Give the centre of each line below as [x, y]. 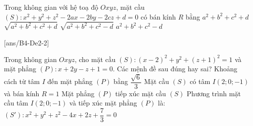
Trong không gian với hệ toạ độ [51, 7]
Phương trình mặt [214, 93]
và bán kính [22, 93]
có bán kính [158, 16]
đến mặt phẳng [70, 81]
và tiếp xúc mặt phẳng [103, 103]
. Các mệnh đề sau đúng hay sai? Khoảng [175, 69]
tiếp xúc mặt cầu [141, 93]
